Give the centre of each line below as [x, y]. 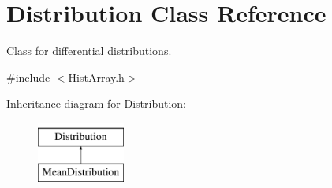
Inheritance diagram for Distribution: [96, 103]
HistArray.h [96, 77]
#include [28, 77]
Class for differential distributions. [89, 51]
